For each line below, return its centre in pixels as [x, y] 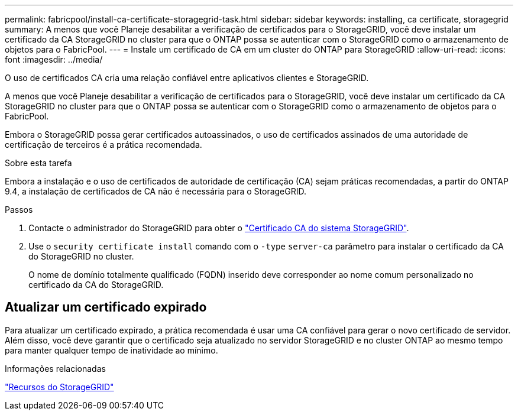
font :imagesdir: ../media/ [54, 59]
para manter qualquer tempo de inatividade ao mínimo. [111, 350]
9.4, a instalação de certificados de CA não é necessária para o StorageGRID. [156, 191]
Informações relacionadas [55, 368]
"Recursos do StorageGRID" [59, 387]
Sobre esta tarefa [38, 163]
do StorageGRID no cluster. [81, 256]
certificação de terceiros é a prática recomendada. [103, 145]
